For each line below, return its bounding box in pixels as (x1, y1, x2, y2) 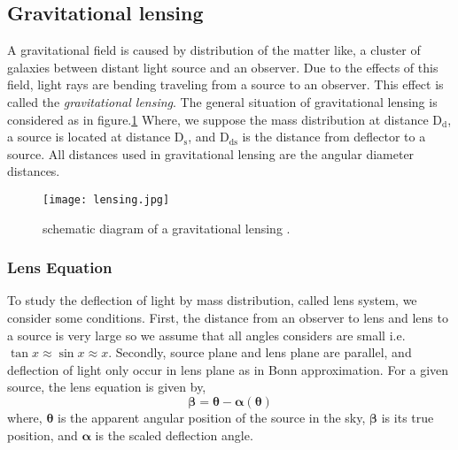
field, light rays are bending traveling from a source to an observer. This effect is (7, 75, 444, 94)
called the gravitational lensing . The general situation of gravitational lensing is (7, 92, 438, 111)
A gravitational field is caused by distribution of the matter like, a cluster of (7, 41, 421, 59)
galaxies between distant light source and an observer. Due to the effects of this (7, 57, 439, 76)
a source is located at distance (7, 127, 171, 146)
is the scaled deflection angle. (95, 425, 253, 444)
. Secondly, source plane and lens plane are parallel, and (108, 343, 412, 362)
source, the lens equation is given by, (7, 378, 206, 396)
